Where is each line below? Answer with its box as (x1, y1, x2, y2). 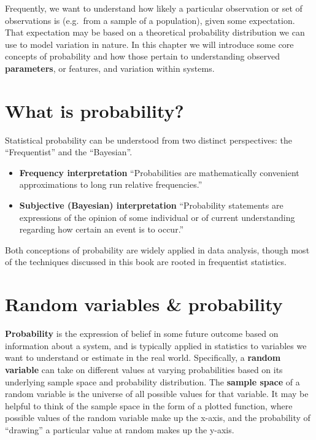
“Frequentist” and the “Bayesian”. (5, 145, 133, 158)
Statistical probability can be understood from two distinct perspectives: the (5, 133, 293, 146)
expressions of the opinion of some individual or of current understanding (19, 210, 295, 223)
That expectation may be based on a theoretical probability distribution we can (5, 26, 305, 39)
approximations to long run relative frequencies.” (19, 178, 202, 191)
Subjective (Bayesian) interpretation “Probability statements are (19, 199, 283, 212)
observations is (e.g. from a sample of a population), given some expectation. (5, 14, 295, 26)
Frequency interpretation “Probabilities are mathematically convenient (19, 166, 299, 179)
